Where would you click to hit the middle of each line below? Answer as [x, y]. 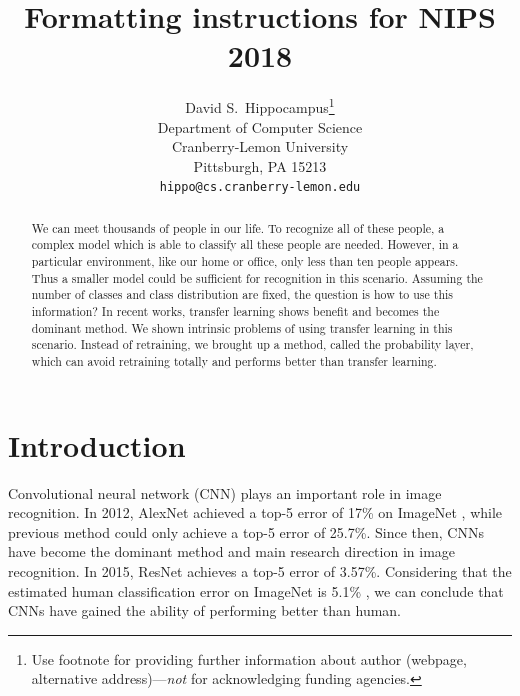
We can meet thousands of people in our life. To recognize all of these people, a [238, 227]
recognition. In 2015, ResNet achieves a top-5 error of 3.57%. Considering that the [260, 571]
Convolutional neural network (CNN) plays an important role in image [225, 492]
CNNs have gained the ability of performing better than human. [205, 610]
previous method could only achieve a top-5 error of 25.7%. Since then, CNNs [246, 531]
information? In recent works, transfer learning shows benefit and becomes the [235, 311]
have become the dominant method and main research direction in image [232, 551]
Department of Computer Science [260, 126]
